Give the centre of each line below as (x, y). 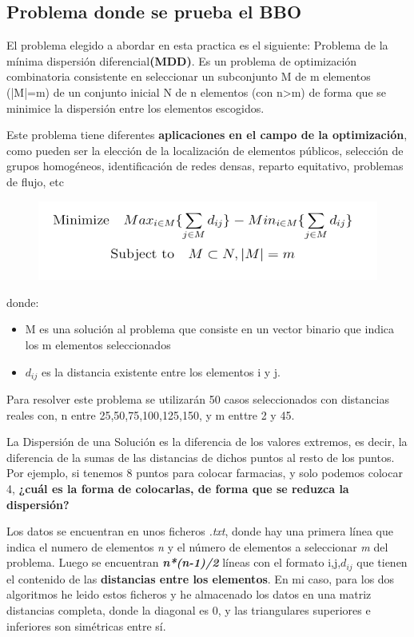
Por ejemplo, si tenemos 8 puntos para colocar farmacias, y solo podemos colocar (205, 473)
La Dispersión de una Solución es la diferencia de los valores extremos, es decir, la (207, 442)
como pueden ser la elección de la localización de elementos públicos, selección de (205, 150)
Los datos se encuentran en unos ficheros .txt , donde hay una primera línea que (200, 531)
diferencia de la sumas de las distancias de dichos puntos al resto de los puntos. (201, 457)
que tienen (382, 562)
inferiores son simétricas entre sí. (86, 625)
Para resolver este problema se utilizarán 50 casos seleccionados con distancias (198, 398)
